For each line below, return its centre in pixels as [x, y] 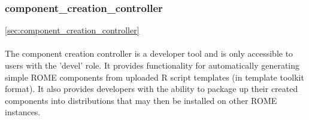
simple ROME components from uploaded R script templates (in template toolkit [154, 77]
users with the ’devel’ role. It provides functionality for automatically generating [152, 65]
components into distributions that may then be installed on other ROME [141, 100]
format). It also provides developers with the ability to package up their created [152, 89]
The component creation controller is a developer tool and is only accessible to [149, 53]
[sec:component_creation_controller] [72, 30]
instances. [23, 112]
